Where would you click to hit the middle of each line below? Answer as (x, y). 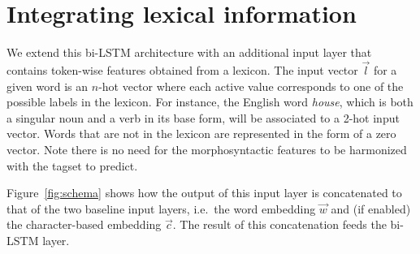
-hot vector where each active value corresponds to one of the (251, 86)
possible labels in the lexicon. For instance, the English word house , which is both (210, 102)
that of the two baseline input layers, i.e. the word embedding (161, 208)
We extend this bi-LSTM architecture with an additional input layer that (189, 52)
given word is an (48, 86)
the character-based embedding (84, 224)
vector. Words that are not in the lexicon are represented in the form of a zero (201, 133)
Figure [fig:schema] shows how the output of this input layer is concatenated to (204, 193)
